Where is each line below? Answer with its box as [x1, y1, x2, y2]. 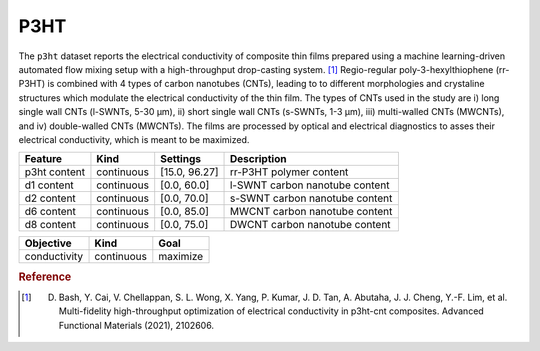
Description [229, 152, 287, 166]
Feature [24, 152, 63, 166]
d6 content [24, 205, 77, 219]
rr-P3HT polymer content [229, 165, 349, 179]
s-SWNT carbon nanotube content [229, 191, 393, 205]
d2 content [24, 191, 77, 205]
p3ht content [24, 165, 85, 179]
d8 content [24, 218, 77, 232]
